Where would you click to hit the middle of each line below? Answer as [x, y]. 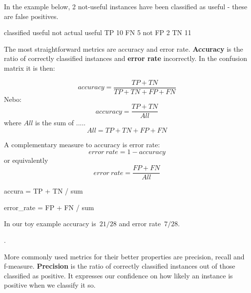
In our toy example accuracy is [50, 224]
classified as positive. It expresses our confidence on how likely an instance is [118, 275]
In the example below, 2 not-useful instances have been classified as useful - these [126, 6]
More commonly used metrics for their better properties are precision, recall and [124, 256]
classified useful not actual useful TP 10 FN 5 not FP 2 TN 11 [98, 32]
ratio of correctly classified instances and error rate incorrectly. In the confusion [125, 58]
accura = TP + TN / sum [43, 191]
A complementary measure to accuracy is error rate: [82, 144]
